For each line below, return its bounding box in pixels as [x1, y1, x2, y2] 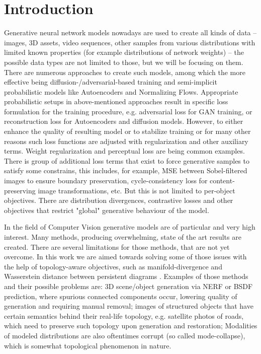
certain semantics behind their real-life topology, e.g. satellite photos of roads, [4, 310, 244, 321]
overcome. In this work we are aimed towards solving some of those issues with [4, 251, 247, 262]
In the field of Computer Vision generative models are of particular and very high [4, 222, 255, 232]
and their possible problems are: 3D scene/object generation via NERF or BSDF [4, 280, 253, 291]
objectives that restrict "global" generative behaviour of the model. [4, 204, 209, 215]
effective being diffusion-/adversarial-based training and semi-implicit [4, 77, 217, 87]
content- [210, 175, 235, 186]
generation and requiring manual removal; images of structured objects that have [4, 301, 253, 311]
